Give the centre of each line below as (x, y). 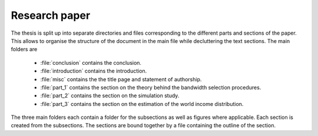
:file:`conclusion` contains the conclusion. (91, 62)
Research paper (51, 15)
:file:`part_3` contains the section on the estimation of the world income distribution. (142, 104)
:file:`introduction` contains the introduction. (94, 71)
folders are (24, 49)
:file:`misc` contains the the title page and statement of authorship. (121, 79)
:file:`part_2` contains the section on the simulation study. (110, 96)
